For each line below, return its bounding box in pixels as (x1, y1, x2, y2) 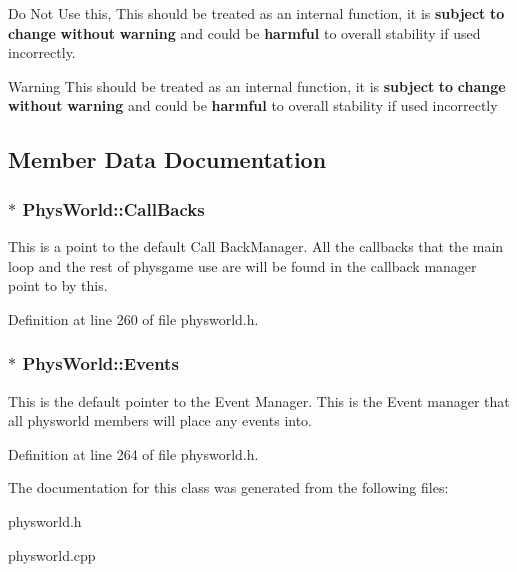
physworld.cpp (8, 544, 96, 565)
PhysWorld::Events (22, 351, 179, 376)
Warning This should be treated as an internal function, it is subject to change (8, 75, 506, 96)
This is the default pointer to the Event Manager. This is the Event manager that (8, 390, 510, 411)
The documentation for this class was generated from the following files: (8, 477, 449, 498)
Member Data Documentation (8, 144, 327, 175)
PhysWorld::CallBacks (22, 196, 205, 221)
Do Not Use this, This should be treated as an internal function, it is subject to (8, 3, 505, 23)
